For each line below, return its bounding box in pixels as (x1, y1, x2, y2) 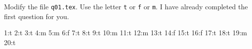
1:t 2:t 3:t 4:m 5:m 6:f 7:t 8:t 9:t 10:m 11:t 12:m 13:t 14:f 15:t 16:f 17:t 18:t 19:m (4, 27, 247, 38)
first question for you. (4, 11, 69, 21)
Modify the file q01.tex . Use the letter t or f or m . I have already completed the (4, 1, 248, 11)
